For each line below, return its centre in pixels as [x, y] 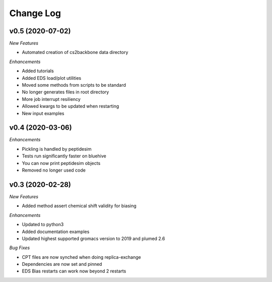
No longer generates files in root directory [65, 92]
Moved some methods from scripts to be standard [74, 85]
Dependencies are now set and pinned [62, 264]
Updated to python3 [43, 224]
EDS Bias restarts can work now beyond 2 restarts [74, 271]
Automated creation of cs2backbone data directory [75, 52]
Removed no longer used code [54, 170]
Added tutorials [38, 71]
